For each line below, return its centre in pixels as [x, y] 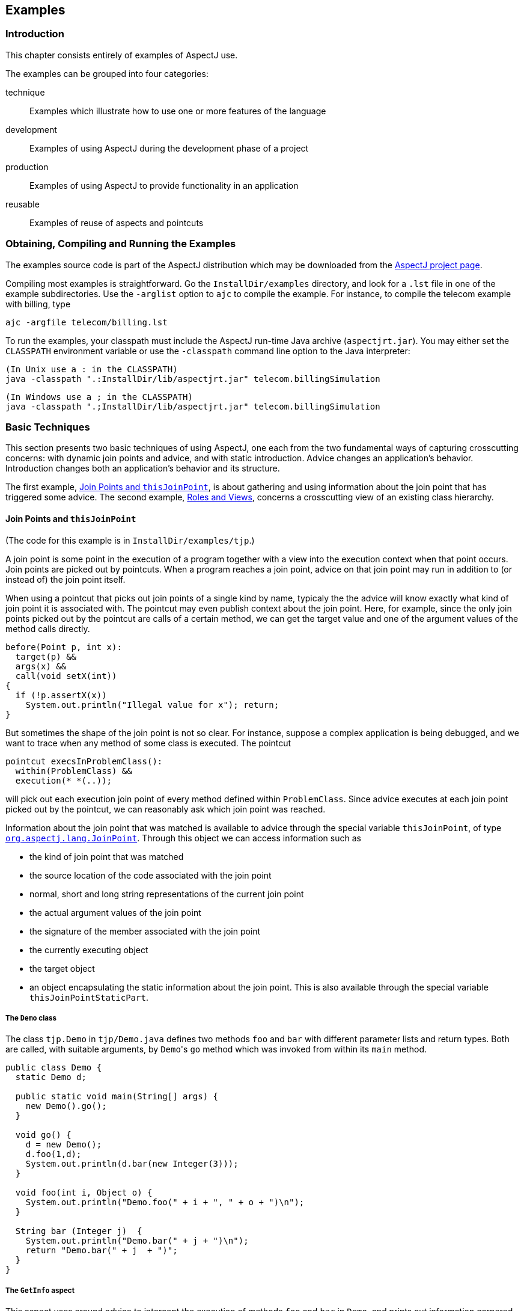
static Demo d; [51, 1077]
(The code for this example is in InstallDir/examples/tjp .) [130, 540]
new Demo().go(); [66, 1106]
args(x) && [41, 666]
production [27, 167]
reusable [23, 204]
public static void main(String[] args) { [117, 1097]
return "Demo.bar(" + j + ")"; [102, 1251]
